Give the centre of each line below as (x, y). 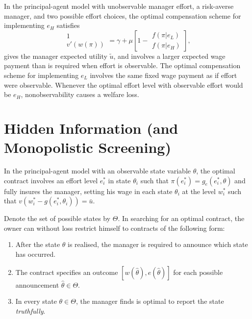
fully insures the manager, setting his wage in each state (88, 191)
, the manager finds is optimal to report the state (150, 301)
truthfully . (30, 310)
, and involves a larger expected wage (169, 56)
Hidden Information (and (91, 128)
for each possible (198, 272)
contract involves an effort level (51, 180)
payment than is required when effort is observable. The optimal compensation (122, 65)
